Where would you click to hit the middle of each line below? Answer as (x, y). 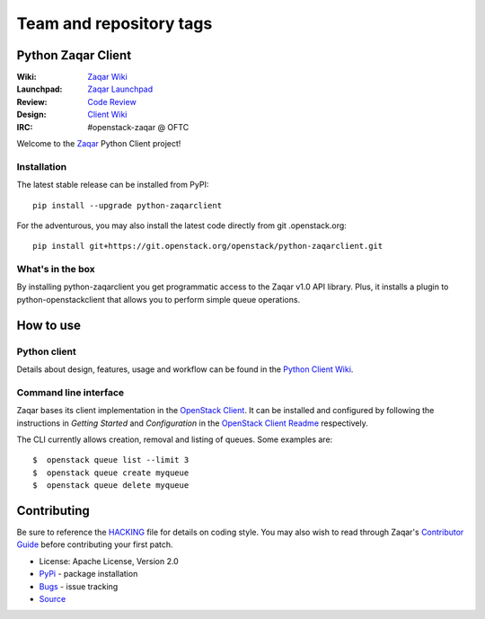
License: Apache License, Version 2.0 (109, 561)
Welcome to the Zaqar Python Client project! (99, 144)
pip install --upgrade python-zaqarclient (128, 205)
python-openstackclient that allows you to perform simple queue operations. (159, 299)
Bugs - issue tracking (79, 586)
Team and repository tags (115, 23)
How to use (48, 325)
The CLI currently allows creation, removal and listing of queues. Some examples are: (175, 439)
